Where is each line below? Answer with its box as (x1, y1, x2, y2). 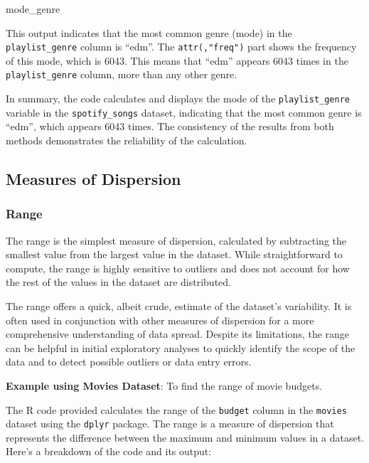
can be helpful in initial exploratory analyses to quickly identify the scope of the (6, 340, 355, 355)
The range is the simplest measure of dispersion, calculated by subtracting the (6, 233, 347, 248)
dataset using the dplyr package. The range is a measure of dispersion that (6, 416, 334, 431)
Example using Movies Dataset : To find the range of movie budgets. (6, 378, 323, 393)
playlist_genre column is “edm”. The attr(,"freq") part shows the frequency (6, 39, 357, 54)
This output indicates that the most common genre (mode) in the (6, 25, 292, 40)
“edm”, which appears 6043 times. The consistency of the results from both (6, 119, 334, 134)
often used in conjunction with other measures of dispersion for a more (6, 312, 314, 327)
